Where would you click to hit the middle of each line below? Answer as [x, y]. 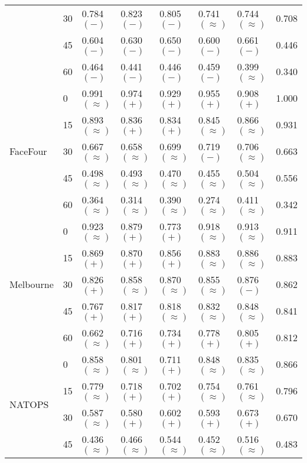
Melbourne [32, 284]
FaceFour [28, 151]
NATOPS [29, 404]
